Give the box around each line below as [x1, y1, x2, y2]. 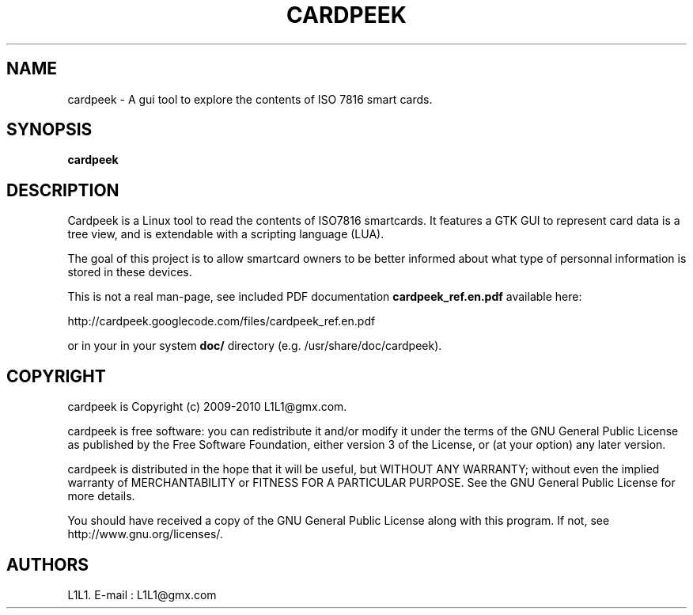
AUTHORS [6, 554, 89, 575]
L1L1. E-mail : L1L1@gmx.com [67, 587, 217, 602]
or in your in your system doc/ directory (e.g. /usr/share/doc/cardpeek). [67, 339, 442, 353]
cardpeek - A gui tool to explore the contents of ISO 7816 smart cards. [67, 92, 433, 106]
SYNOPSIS [6, 120, 93, 140]
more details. [67, 489, 135, 503]
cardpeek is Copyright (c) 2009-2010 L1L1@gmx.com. [67, 400, 347, 414]
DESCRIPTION [6, 180, 119, 200]
